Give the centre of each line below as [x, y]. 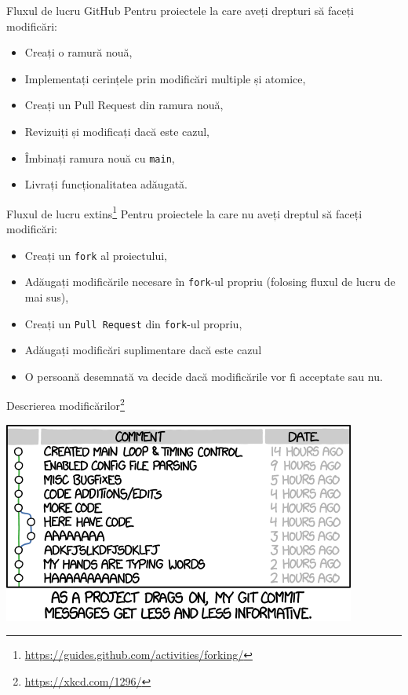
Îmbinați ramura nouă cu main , [100, 157]
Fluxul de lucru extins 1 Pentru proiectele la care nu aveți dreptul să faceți [184, 212]
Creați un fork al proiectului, [96, 255]
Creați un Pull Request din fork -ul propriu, [133, 323]
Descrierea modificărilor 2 [66, 404]
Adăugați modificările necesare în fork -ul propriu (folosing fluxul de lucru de [210, 282]
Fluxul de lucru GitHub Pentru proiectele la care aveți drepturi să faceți [180, 10]
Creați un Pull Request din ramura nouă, [124, 105]
